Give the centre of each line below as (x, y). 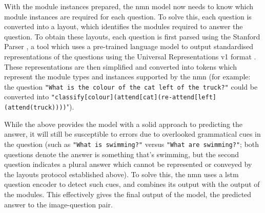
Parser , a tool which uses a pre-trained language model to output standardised (129, 46)
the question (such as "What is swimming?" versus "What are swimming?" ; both (132, 144)
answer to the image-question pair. (58, 204)
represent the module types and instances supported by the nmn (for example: (127, 77)
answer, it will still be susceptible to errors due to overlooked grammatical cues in (132, 134)
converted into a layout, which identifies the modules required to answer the (124, 26)
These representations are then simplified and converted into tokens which (120, 66)
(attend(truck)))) (35, 108)
